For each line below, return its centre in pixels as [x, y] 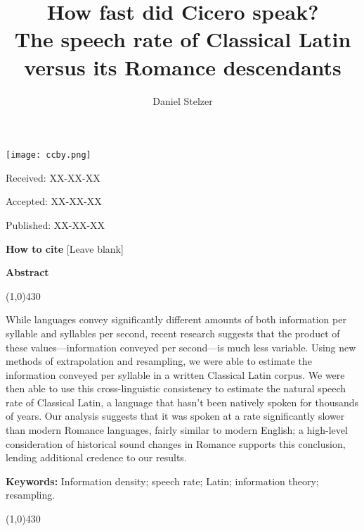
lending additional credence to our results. [96, 457]
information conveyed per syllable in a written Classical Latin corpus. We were [175, 374]
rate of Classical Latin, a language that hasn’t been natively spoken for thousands [182, 402]
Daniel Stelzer [183, 100]
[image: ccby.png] [48, 155]
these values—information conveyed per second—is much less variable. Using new [181, 347]
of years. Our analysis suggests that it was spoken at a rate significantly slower [175, 416]
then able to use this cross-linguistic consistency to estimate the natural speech [176, 388]
